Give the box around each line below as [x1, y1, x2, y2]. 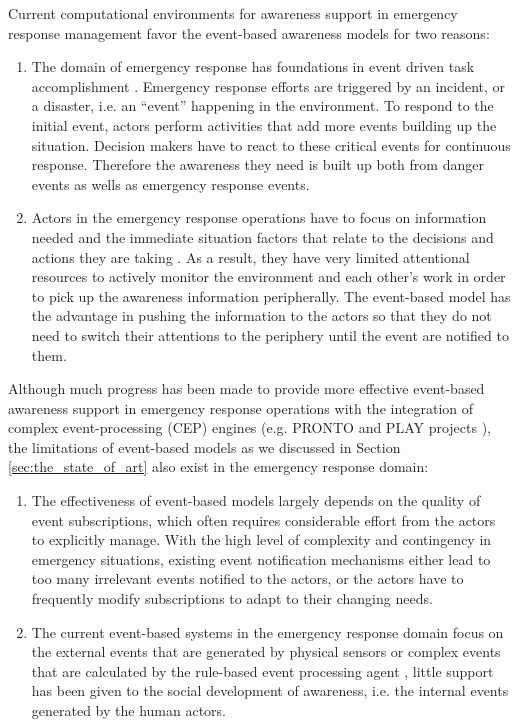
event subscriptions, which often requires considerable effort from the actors [31, 509, 496, 530]
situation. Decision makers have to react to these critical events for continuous [31, 134, 511, 155]
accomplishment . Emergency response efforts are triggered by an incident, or [31, 75, 506, 96]
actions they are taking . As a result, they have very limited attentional [31, 246, 470, 267]
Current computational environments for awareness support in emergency [8, 3, 458, 23]
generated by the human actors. [31, 700, 227, 720]
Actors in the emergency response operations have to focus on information [31, 207, 487, 228]
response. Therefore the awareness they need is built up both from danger [31, 154, 484, 175]
